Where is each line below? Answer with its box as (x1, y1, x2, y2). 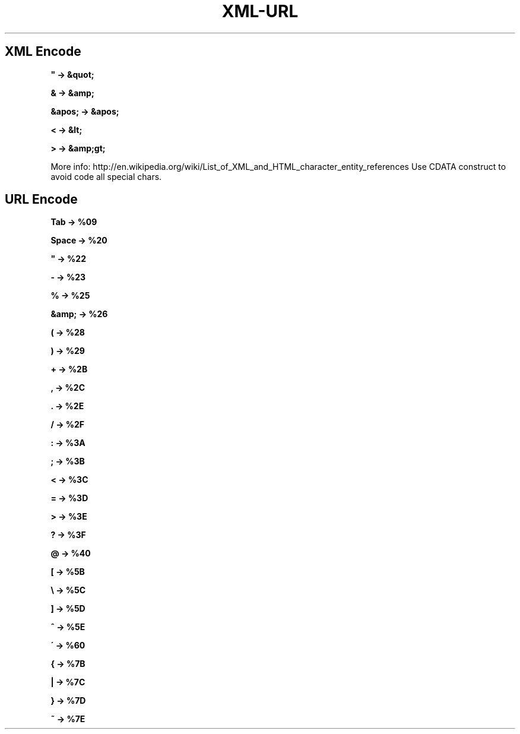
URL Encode (5, 192, 78, 207)
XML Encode (5, 44, 81, 59)
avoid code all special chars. (50, 171, 162, 182)
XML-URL (221, 1, 299, 21)
